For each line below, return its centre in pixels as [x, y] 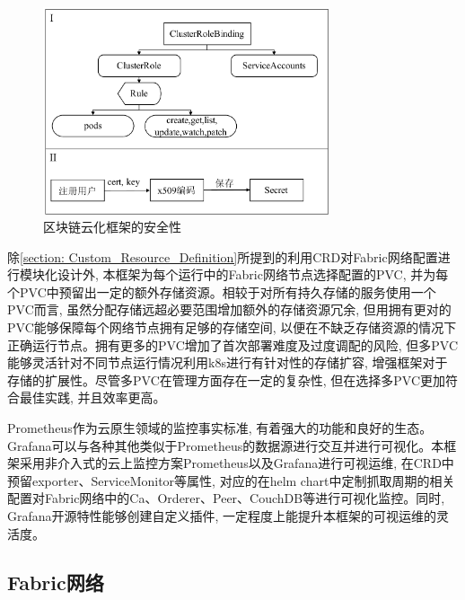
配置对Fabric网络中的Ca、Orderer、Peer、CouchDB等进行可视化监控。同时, [226, 498]
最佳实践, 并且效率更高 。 [92, 397]
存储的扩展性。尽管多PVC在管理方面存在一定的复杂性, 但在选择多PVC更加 [227, 379]
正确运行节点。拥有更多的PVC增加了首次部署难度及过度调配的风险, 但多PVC [233, 344]
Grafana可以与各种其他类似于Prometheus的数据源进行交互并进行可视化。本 [226, 445]
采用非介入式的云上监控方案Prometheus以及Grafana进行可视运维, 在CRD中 [237, 463]
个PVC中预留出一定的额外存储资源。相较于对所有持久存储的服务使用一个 [222, 291]
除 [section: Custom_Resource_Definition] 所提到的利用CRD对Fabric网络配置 [223, 256]
